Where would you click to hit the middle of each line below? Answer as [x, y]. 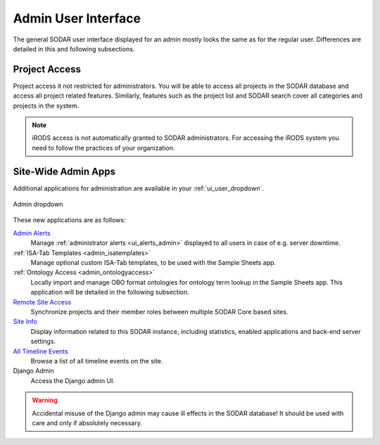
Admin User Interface [77, 18]
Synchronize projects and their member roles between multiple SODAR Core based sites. [159, 312]
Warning [45, 400]
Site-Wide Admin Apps [64, 171]
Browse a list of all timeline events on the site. [97, 361]
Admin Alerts [32, 233]
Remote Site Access [42, 302]
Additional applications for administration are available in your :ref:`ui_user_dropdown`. [138, 188]
